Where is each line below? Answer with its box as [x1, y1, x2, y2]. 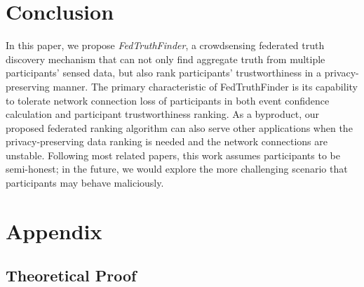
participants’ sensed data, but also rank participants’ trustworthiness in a [6, 65, 322, 80]
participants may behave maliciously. [6, 175, 164, 190]
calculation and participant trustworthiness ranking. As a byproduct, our [6, 107, 320, 121]
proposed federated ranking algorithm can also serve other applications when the [6, 120, 353, 135]
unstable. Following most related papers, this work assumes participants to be [6, 147, 340, 162]
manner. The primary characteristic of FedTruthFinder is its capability [53, 79, 358, 93]
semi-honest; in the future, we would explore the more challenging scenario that [6, 161, 348, 176]
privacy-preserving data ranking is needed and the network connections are [6, 134, 328, 149]
